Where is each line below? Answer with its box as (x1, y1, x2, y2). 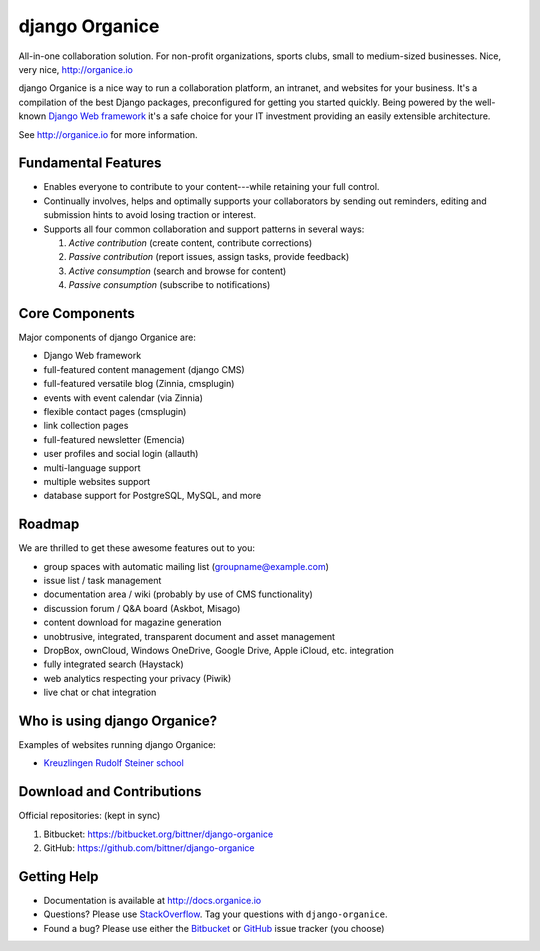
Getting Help (18, 868, 99, 885)
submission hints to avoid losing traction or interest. (43, 209, 257, 221)
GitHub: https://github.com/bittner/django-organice (43, 842, 255, 854)
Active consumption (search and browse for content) (68, 265, 287, 277)
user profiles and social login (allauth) (43, 448, 199, 460)
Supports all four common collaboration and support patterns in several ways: (43, 223, 365, 235)
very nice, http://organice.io (18, 63, 134, 75)
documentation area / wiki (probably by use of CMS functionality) (43, 588, 314, 600)
